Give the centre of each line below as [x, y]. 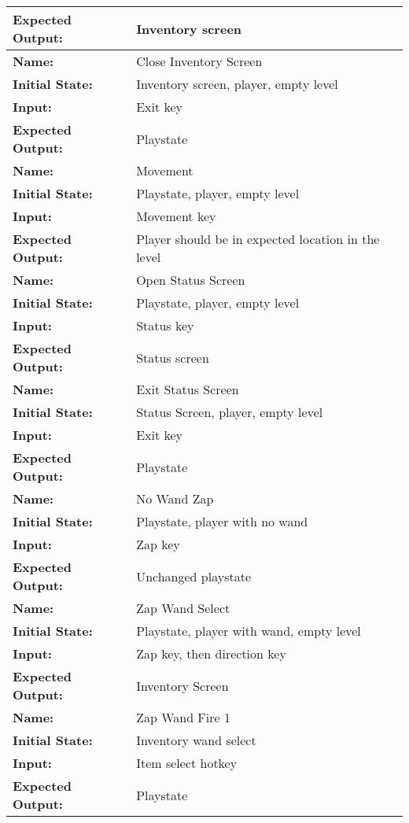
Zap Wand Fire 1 [183, 717]
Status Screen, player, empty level [230, 412]
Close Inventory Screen [199, 61]
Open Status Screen [191, 280]
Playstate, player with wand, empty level [249, 631]
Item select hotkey [187, 763]
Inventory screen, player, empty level [237, 84]
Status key [165, 325]
